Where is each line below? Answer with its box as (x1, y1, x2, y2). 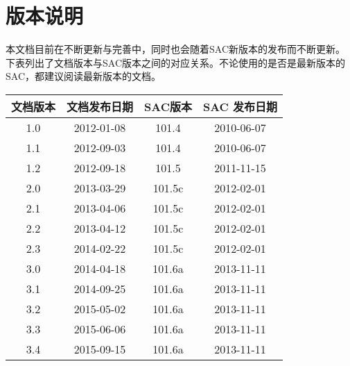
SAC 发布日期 (202, 98, 277, 115)
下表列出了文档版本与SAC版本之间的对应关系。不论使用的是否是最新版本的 (6, 55, 345, 69)
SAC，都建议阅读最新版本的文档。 (6, 69, 161, 83)
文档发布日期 (67, 98, 134, 115)
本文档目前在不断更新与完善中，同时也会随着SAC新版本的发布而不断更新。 (6, 42, 345, 56)
